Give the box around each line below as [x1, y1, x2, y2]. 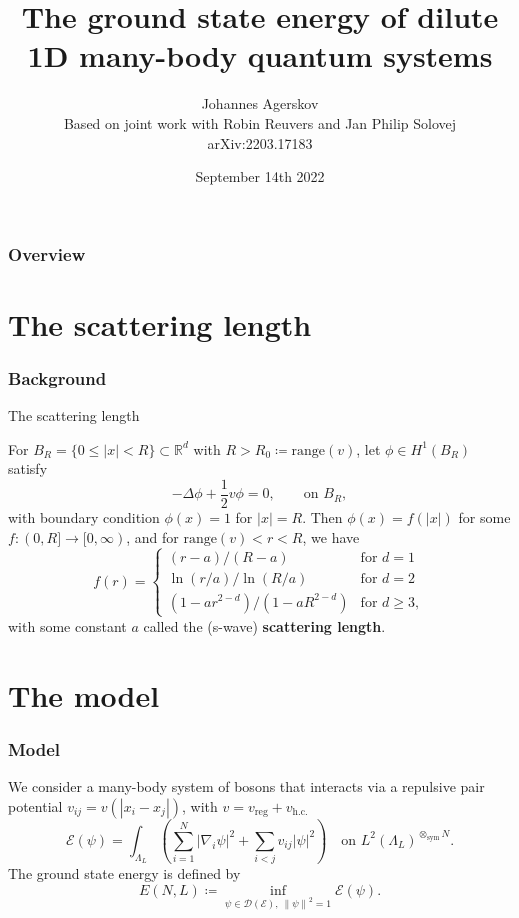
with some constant [8, 615, 127, 636]
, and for [126, 526, 179, 547]
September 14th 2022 [195, 166, 325, 187]
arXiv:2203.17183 [207, 132, 313, 153]
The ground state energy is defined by [8, 863, 241, 884]
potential [8, 795, 63, 816]
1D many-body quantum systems [27, 35, 493, 76]
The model [8, 674, 160, 715]
